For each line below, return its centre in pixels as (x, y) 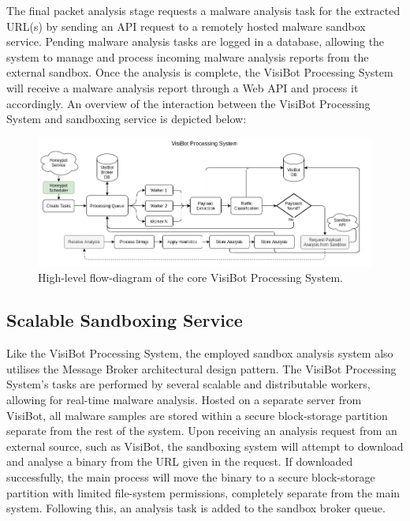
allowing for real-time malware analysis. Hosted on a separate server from (184, 400)
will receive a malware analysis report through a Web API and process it (183, 87)
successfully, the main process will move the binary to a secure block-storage (191, 477)
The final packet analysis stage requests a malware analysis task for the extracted (203, 10)
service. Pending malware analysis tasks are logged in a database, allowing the (196, 41)
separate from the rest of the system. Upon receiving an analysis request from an (202, 431)
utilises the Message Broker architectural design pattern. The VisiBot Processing (201, 368)
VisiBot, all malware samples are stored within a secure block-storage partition (197, 415)
